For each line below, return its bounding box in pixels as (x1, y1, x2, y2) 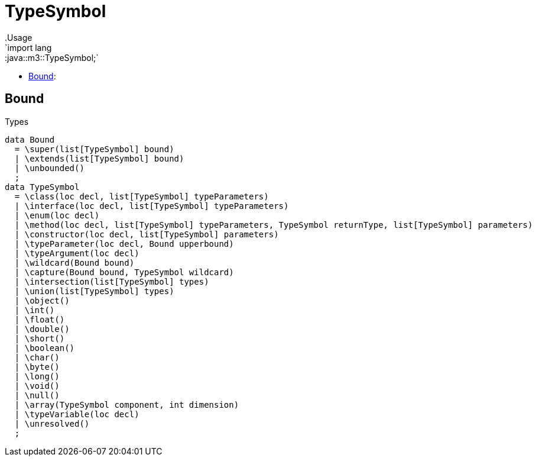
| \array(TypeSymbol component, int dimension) (14, 399, 239, 410)
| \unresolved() (14, 418, 90, 428)
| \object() (14, 295, 70, 305)
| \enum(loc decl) (14, 210, 100, 220)
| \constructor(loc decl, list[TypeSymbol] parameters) (14, 229, 279, 239)
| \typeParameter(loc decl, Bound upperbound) (14, 238, 234, 249)
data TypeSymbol (5, 182, 80, 192)
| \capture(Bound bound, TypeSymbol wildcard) (14, 267, 234, 277)
